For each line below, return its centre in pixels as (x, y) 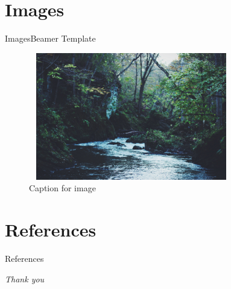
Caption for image (62, 188)
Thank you (25, 278)
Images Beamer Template (50, 38)
